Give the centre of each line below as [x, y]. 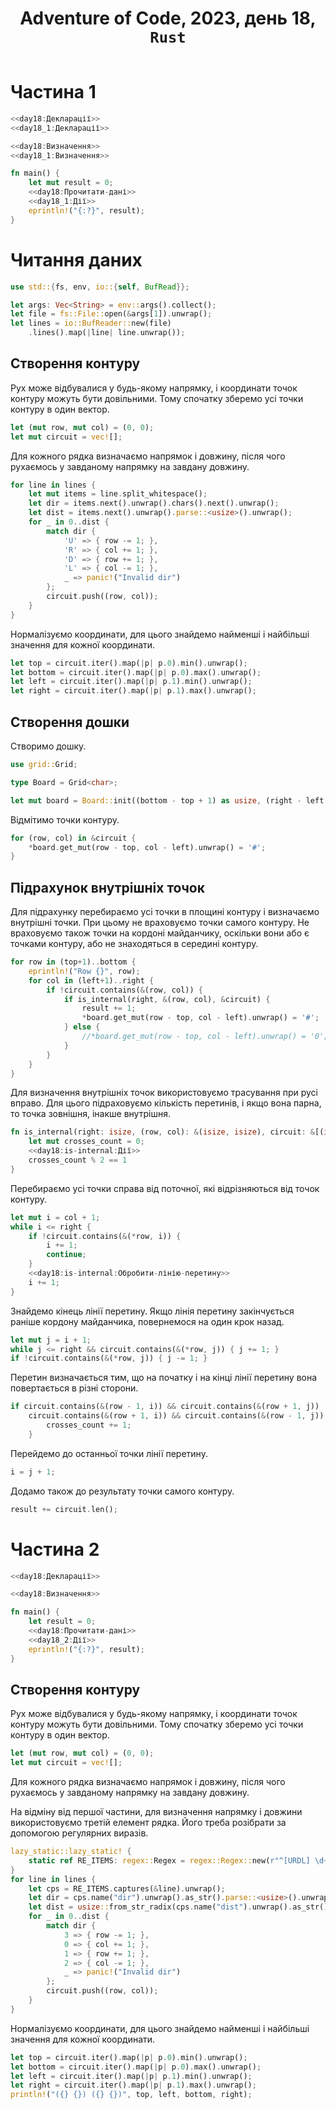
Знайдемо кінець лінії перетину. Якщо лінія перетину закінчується [152, 1311]
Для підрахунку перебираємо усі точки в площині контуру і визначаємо [165, 912]
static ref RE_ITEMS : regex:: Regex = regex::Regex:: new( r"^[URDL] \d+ [178, 1860]
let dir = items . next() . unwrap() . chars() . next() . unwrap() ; [154, 503]
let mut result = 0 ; [71, 183]
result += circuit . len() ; [64, 1509]
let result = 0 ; [62, 1622]
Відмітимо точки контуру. [65, 819]
